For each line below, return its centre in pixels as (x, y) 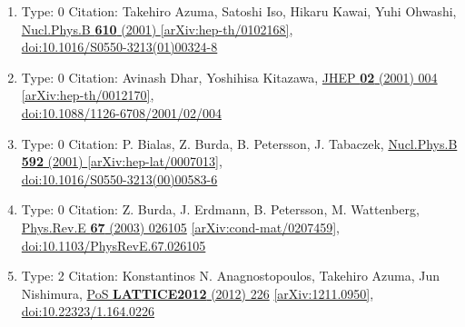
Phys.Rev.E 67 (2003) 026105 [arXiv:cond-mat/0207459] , (180, 227)
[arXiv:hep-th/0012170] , (88, 95)
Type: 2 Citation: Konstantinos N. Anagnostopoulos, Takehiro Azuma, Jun (231, 276)
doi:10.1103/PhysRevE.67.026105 (114, 245)
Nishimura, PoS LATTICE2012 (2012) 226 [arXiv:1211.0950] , (198, 293)
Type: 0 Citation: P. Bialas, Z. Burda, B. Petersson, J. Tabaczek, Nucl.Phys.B (239, 143)
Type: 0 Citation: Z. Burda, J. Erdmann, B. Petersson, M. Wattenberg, (220, 209)
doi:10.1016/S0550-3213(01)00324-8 (119, 47)
